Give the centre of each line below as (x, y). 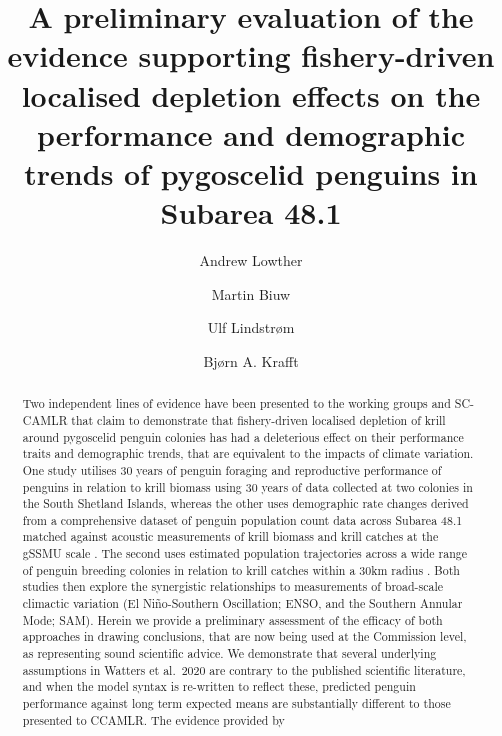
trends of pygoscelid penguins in (251, 172)
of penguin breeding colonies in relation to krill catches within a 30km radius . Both (241, 569)
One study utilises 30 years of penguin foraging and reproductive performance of (232, 469)
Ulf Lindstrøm (251, 327)
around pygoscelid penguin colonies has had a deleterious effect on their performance (243, 436)
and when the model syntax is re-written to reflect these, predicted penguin (219, 686)
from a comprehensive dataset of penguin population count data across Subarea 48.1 (242, 519)
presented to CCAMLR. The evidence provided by (153, 719)
